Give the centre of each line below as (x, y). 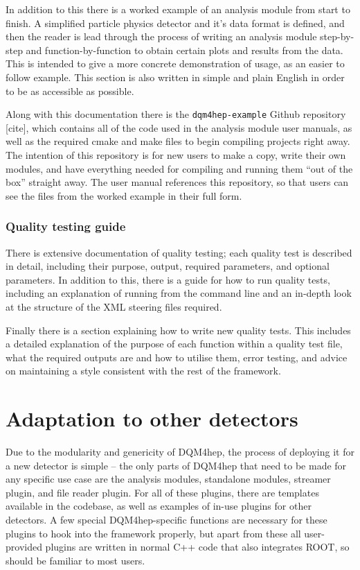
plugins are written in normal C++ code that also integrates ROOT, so (197, 547)
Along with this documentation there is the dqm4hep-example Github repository (176, 114)
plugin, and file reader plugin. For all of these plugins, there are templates (162, 492)
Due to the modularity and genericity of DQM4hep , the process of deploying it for (180, 452)
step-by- (337, 36)
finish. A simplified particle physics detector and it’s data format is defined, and (175, 23)
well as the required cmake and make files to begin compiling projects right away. (178, 141)
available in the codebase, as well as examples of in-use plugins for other (159, 506)
